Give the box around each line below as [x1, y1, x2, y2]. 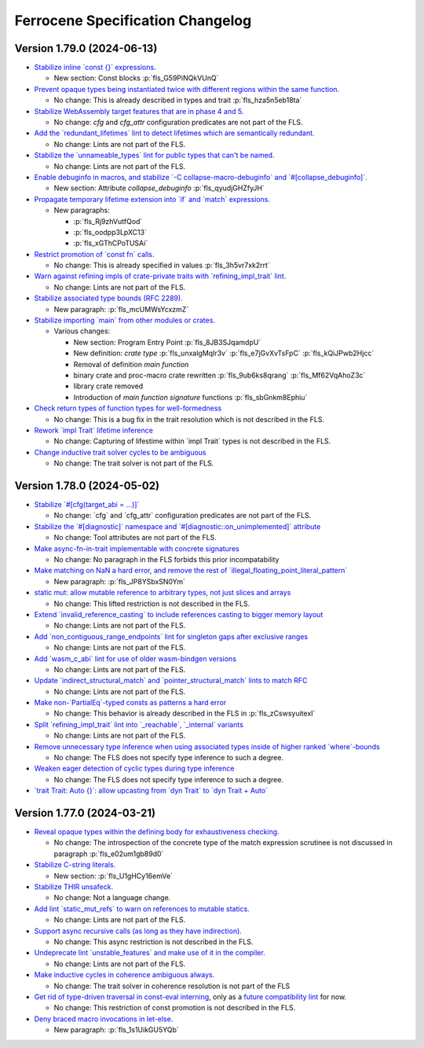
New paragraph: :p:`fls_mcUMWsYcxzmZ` [53, 304, 189, 314]
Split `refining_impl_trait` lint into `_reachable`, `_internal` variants [34, 719, 243, 729]
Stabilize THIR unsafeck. [34, 882, 114, 892]
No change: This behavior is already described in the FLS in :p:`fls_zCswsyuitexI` [53, 708, 316, 719]
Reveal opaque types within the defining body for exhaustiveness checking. [34, 827, 280, 837]
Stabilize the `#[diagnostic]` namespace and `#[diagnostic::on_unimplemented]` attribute [34, 521, 321, 531]
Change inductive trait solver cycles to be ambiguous [34, 447, 207, 457]
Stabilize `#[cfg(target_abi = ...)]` [34, 500, 140, 509]
